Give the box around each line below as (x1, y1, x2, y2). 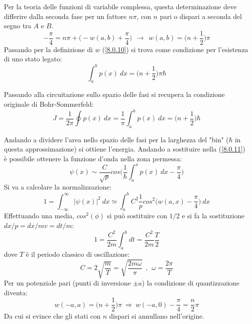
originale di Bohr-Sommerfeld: (4, 98, 94, 109)
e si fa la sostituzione (182, 210, 245, 221)
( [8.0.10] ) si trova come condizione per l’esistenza (102, 44, 249, 54)
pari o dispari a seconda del (159, 11, 242, 21)
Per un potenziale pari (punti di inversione (4, 277, 131, 287)
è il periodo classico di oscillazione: (26, 248, 130, 259)
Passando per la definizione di (4, 44, 93, 54)
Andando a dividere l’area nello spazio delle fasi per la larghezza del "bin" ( (4, 134, 229, 144)
